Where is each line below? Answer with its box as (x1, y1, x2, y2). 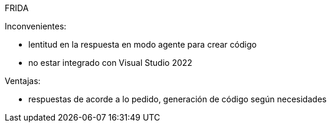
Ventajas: (5, 76, 41, 86)
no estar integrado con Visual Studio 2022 (28, 58, 192, 68)
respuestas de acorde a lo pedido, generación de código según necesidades (28, 94, 327, 104)
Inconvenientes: (5, 21, 67, 31)
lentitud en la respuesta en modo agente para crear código (28, 39, 257, 49)
